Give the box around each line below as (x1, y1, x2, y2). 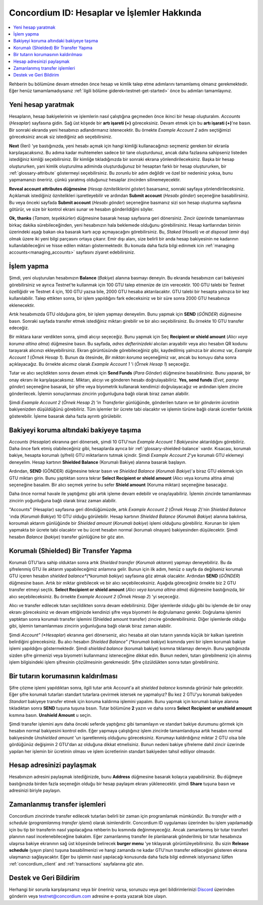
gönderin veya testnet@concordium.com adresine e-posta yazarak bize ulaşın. (9, 893, 168, 899)
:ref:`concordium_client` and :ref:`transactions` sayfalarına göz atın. (9, 861, 144, 866)
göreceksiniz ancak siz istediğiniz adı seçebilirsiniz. (9, 134, 113, 140)
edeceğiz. (9, 325, 29, 331)
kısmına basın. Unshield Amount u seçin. (9, 712, 92, 718)
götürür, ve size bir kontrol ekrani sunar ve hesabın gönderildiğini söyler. (9, 206, 154, 212)
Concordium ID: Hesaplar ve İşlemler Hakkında (9, 7, 202, 18)
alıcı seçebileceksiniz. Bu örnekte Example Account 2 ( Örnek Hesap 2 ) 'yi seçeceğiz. (9, 593, 180, 599)
